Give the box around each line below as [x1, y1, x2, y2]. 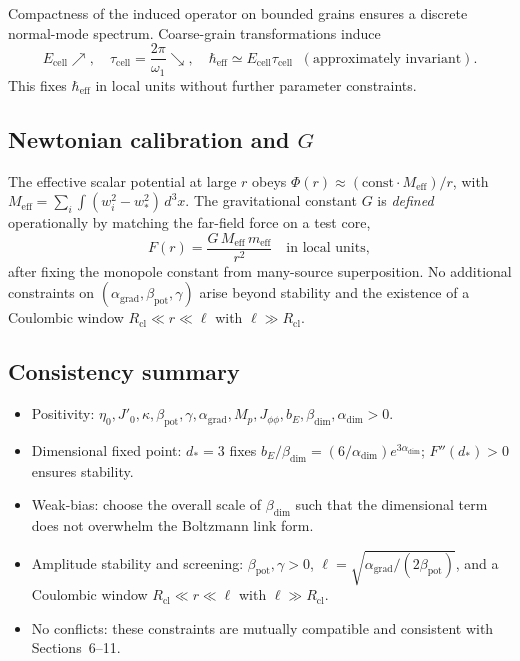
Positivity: [31, 403, 95, 424]
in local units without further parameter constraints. [95, 74, 417, 95]
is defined [377, 190, 434, 211]
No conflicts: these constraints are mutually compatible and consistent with [31, 617, 494, 638]
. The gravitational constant [185, 190, 357, 211]
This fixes [8, 74, 67, 95]
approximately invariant [312, 51, 462, 66]
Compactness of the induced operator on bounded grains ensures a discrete [8, 3, 468, 23]
